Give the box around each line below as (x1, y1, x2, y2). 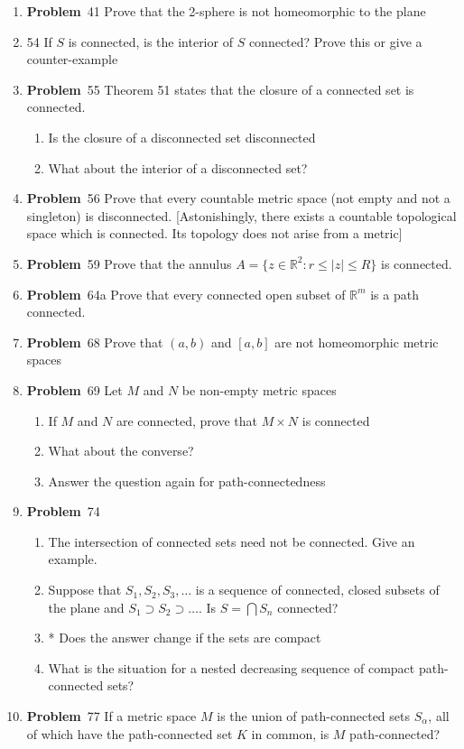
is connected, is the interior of (68, 32, 233, 51)
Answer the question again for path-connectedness (48, 471, 326, 490)
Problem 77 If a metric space (26, 707, 197, 726)
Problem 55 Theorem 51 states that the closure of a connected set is (26, 79, 414, 98)
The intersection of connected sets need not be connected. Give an (48, 532, 415, 550)
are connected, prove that (116, 411, 258, 430)
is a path (370, 284, 419, 303)
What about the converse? (48, 441, 194, 460)
